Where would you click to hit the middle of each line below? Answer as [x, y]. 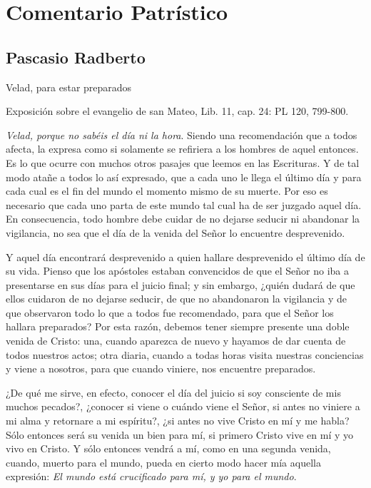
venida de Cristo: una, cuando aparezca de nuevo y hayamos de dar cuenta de [176, 341]
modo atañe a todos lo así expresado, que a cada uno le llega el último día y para [184, 177]
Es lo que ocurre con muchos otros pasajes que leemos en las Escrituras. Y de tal [183, 162]
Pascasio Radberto [76, 57]
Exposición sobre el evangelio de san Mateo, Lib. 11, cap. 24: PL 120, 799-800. [177, 111]
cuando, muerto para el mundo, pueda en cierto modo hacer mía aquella [163, 462]
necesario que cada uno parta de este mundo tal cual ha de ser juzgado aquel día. [184, 204]
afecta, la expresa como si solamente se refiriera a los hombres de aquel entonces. [182, 149]
